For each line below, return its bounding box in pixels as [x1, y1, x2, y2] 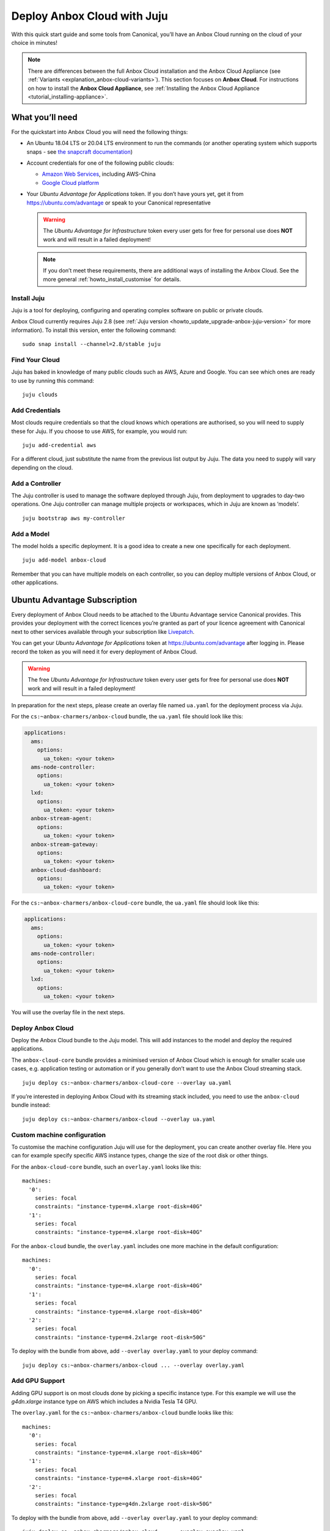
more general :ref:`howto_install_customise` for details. [43, 276, 182, 283]
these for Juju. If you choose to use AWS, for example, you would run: [11, 427, 188, 435]
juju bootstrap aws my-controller [22, 514, 125, 522]
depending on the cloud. [11, 464, 73, 471]
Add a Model [11, 530, 50, 538]
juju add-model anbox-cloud [22, 557, 106, 563]
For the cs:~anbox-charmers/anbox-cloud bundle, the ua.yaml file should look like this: [11, 713, 244, 720]
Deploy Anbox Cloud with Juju [11, 9, 168, 23]
